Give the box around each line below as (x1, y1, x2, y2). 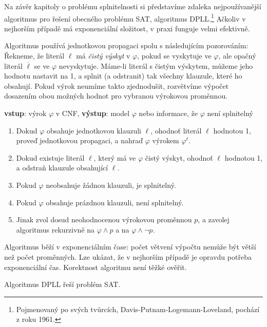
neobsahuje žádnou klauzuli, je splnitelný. (46, 179, 176, 190)
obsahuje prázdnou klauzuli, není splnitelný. (46, 197, 184, 207)
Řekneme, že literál (4, 50, 65, 61)
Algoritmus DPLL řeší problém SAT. (4, 279, 121, 290)
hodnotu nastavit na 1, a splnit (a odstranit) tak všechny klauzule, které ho (4, 70, 242, 81)
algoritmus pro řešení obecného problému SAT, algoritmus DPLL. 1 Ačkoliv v (4, 11, 246, 24)
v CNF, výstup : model (55, 108, 130, 118)
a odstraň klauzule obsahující (16, 162, 108, 173)
